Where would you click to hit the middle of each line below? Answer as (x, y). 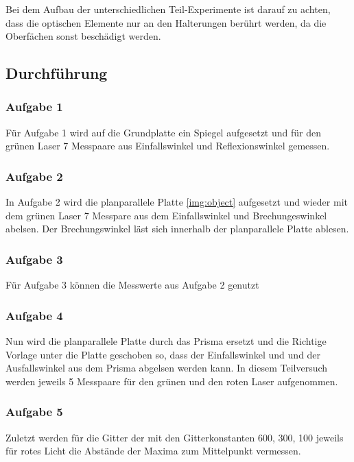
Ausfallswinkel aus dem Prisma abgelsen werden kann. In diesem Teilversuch (167, 368)
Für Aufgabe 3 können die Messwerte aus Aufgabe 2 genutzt (132, 285)
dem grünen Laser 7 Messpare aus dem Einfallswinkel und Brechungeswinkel (166, 215)
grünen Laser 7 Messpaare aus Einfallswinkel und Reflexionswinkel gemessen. (168, 146)
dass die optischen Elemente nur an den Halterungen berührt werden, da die (166, 22)
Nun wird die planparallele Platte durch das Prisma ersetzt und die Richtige (166, 341)
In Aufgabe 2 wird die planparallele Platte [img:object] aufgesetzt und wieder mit (177, 202)
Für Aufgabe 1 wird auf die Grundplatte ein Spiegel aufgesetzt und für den (163, 132)
